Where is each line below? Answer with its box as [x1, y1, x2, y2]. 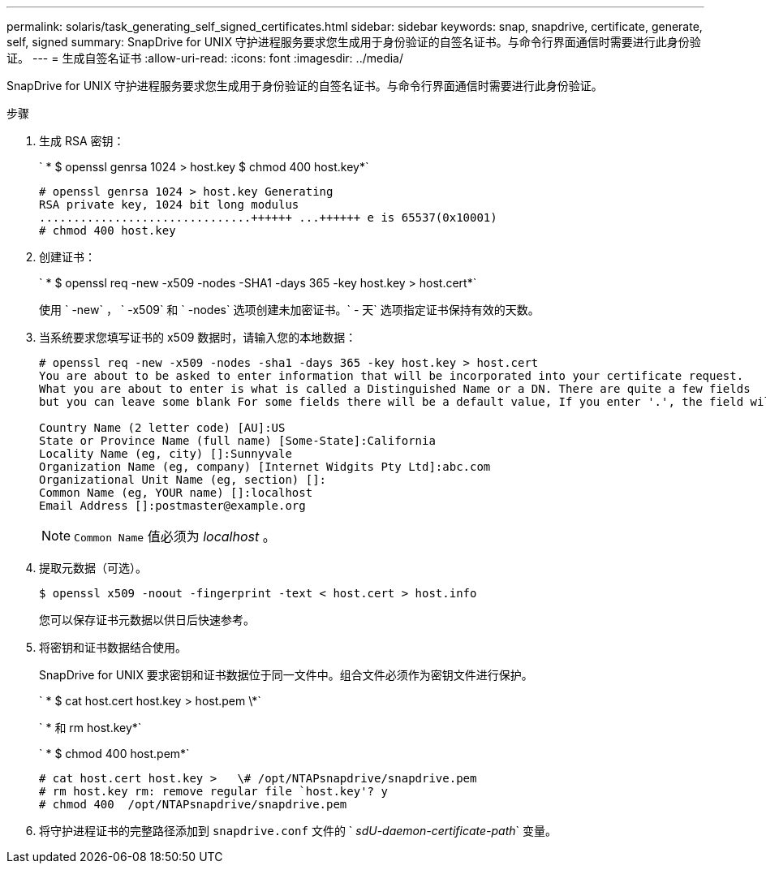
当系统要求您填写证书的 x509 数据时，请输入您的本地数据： [39, 330, 357, 344]
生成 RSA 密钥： [39, 134, 125, 148]
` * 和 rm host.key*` [39, 721, 142, 734]
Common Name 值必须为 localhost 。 [74, 528, 276, 545]
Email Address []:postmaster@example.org [39, 499, 306, 512]
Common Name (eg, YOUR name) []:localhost [39, 486, 313, 499]
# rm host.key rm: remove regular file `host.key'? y [39, 785, 388, 798]
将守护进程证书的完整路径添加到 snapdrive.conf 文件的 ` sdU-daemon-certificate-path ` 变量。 [39, 824, 557, 838]
